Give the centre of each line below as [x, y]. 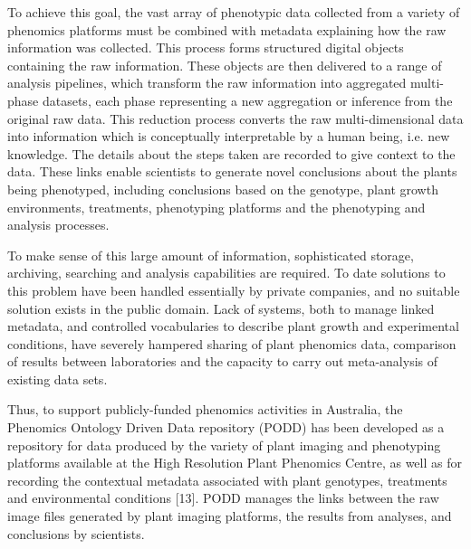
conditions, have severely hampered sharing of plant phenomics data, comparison [232, 343]
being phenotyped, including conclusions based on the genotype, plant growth [223, 189]
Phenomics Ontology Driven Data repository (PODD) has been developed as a [226, 427]
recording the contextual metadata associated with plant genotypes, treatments [227, 480]
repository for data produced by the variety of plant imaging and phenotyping [224, 445]
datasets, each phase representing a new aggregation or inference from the [247, 100]
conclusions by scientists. [76, 533]
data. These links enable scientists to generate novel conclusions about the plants [232, 171]
